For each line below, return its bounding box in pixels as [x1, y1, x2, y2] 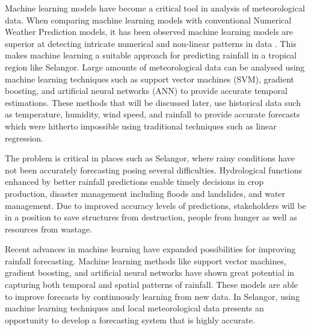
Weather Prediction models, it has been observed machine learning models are [5, 25, 294, 38]
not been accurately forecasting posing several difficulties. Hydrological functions [5, 163, 303, 176]
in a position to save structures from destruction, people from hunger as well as [5, 211, 297, 223]
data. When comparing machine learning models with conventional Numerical [5, 13, 292, 26]
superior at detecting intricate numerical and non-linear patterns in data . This [5, 37, 297, 49]
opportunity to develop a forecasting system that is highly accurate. [5, 313, 255, 326]
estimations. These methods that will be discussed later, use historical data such [5, 96, 301, 108]
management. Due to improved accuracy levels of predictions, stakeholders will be [5, 199, 306, 211]
